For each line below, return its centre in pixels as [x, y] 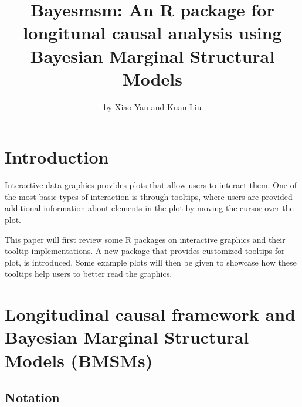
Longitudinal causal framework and [150, 314]
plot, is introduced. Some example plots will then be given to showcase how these [151, 262]
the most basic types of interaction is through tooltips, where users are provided [149, 196]
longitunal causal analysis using [152, 33]
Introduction [57, 157]
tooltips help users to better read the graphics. [89, 274]
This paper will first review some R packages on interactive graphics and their [145, 239]
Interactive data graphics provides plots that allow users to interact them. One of [151, 185]
